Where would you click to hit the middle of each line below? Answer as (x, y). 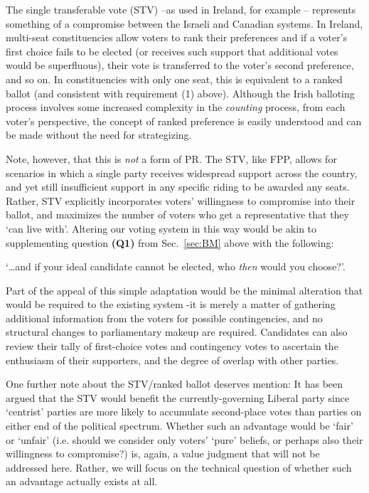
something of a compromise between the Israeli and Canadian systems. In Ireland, (184, 23)
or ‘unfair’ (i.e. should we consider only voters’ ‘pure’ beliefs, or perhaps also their (184, 439)
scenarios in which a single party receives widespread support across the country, (182, 173)
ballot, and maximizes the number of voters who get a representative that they (177, 214)
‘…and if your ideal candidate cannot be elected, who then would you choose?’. (176, 266)
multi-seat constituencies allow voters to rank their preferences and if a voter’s (177, 37)
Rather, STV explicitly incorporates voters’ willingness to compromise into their (181, 200)
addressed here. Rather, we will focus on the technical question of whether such (179, 467)
